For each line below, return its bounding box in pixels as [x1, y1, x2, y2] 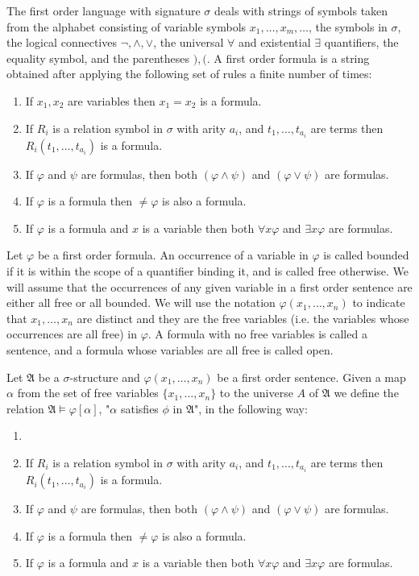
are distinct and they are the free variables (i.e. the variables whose [77, 309, 409, 326]
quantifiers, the [324, 34, 399, 51]
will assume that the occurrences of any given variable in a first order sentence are [6, 278, 413, 295]
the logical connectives [6, 34, 117, 51]
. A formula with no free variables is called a [147, 325, 367, 342]
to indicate [352, 294, 405, 311]
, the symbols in [309, 18, 388, 35]
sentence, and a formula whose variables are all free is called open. [6, 342, 334, 358]
